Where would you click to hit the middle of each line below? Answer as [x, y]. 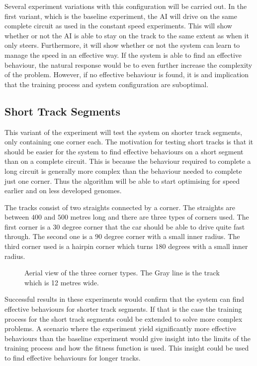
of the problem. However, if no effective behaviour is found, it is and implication [127, 74]
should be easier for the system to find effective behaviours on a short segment [124, 151]
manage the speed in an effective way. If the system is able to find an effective [123, 55]
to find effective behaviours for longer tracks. [73, 358]
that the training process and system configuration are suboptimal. [107, 84]
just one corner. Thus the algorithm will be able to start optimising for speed [122, 181]
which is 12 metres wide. [62, 282]
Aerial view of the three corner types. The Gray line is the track [122, 273]
